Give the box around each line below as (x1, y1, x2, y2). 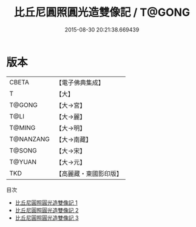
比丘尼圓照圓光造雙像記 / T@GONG (13, 5, 191, 19)
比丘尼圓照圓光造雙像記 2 (15, 206, 79, 214)
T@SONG (9, 146, 38, 155)
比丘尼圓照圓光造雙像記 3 (15, 214, 79, 222)
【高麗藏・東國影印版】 (55, 169, 123, 178)
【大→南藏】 (55, 135, 92, 143)
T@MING (9, 123, 36, 132)
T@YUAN (9, 157, 37, 166)
